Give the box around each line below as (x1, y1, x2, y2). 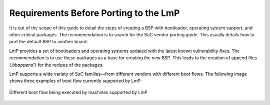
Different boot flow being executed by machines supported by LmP (9, 89, 147, 95)
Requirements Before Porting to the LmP (9, 7, 180, 18)
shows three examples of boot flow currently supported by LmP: (9, 78, 142, 84)
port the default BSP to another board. (9, 39, 88, 45)
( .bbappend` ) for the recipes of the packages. (9, 62, 104, 68)
